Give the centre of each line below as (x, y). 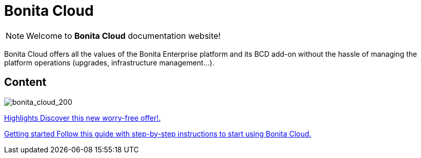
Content (25, 82)
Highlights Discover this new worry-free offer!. (83, 118)
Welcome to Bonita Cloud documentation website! (124, 36)
